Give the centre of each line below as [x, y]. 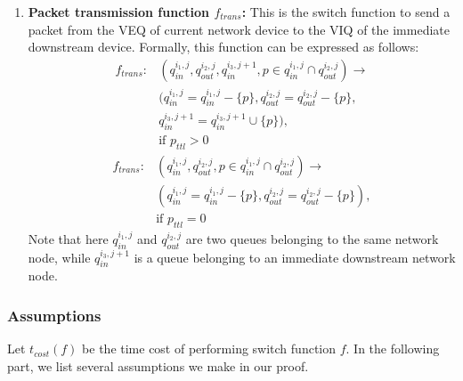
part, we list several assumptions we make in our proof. [158, 365]
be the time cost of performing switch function [209, 349]
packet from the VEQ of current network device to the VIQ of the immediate [239, 29]
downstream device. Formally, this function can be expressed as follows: [223, 47]
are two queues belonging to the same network [312, 238]
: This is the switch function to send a [346, 12]
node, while [59, 257]
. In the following [393, 349]
